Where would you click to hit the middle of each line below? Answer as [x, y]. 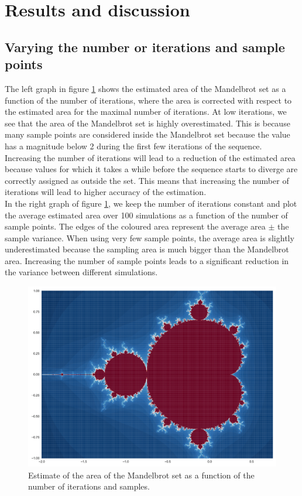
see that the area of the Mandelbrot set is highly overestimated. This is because [147, 123]
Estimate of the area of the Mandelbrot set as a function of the [141, 475]
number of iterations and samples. [89, 486]
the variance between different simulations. [81, 272]
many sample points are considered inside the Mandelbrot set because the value [147, 134]
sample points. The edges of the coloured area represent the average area [135, 226]
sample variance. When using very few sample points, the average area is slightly [150, 237]
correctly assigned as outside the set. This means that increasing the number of [147, 180]
